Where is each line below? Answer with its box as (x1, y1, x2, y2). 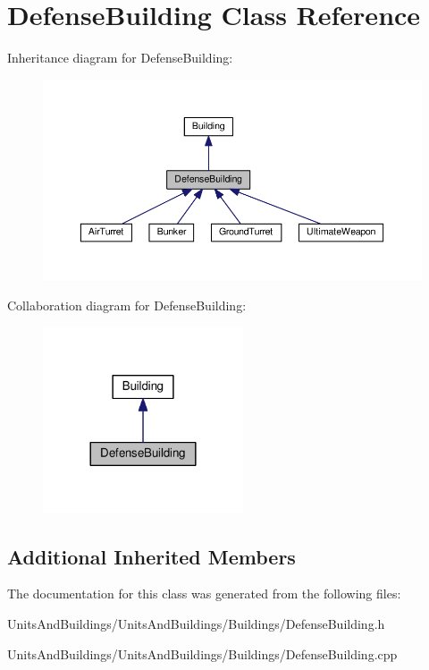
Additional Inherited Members (7, 542, 296, 570)
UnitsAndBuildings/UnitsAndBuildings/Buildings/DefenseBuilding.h (7, 614, 385, 632)
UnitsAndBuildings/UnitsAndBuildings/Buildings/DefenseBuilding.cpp (7, 644, 398, 663)
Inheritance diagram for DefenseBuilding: (7, 48, 233, 67)
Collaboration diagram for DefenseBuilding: (7, 296, 247, 315)
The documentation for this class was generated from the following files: (7, 584, 401, 603)
